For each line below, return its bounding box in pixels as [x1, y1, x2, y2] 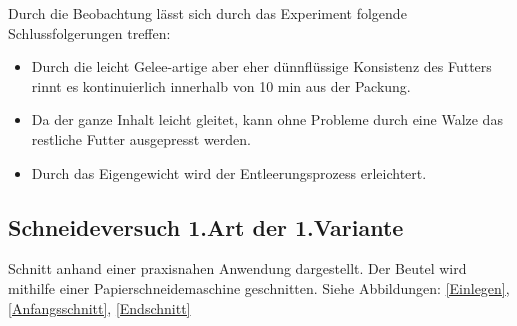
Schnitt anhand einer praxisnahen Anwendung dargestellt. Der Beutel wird [8, 258, 467, 279]
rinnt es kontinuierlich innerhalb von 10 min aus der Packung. [31, 75, 411, 96]
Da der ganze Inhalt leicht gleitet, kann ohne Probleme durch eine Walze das [31, 109, 503, 130]
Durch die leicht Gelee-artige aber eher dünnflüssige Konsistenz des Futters [31, 56, 492, 77]
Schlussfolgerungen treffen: [8, 22, 171, 43]
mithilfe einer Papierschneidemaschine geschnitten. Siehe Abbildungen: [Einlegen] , [8, 277, 510, 298]
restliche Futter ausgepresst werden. [31, 128, 251, 149]
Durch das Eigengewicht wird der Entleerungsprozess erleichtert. [31, 162, 427, 183]
